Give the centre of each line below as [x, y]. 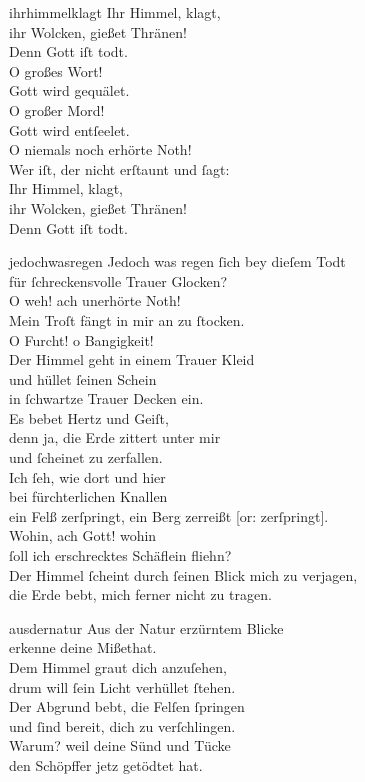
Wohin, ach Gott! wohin [83, 535]
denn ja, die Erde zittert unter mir [115, 437]
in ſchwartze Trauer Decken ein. [106, 398]
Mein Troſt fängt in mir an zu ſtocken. [127, 319]
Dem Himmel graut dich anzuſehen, [118, 667]
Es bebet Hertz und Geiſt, [89, 417]
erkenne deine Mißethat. [83, 647]
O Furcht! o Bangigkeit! [81, 339]
